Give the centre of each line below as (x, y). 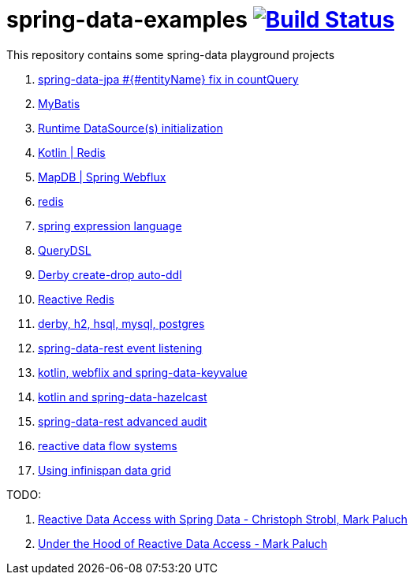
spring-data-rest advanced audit (123, 421)
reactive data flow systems (108, 445)
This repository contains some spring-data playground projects (171, 54)
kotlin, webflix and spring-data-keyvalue (143, 372)
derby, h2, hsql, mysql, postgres (121, 323)
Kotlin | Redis (72, 152)
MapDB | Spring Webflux (102, 177)
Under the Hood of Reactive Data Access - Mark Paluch (183, 543)
